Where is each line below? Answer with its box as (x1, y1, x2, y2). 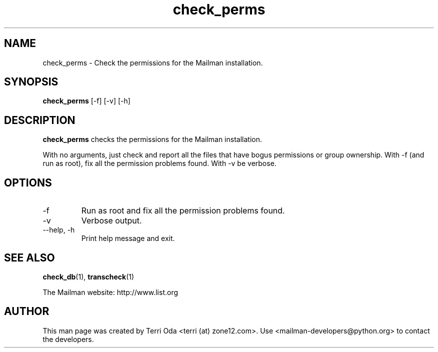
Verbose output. (81, 215, 142, 226)
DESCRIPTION (4, 113, 75, 126)
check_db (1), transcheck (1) (42, 272, 134, 281)
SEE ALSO (4, 251, 55, 264)
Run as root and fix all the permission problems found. (81, 205, 285, 216)
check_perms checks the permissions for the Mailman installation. (42, 135, 262, 144)
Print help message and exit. (81, 234, 175, 243)
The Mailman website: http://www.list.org (42, 287, 178, 296)
